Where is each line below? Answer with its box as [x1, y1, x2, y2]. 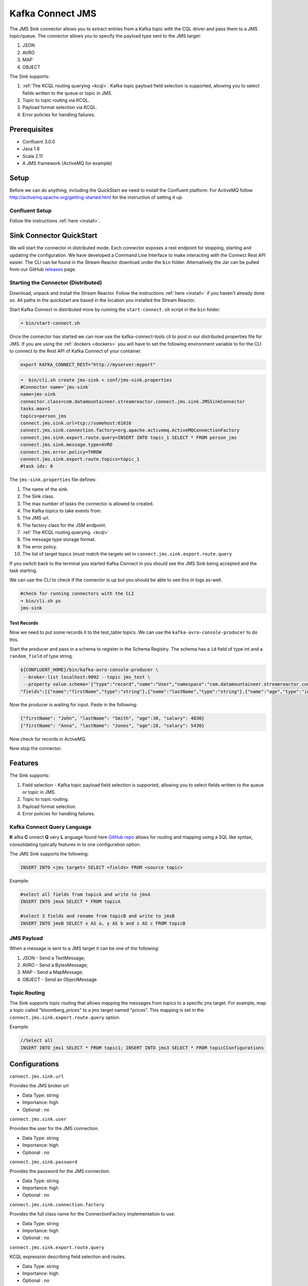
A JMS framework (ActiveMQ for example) [22, 160, 112, 166]
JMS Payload [9, 934, 43, 941]
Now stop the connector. [9, 745, 62, 752]
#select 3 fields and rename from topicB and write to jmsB [20, 913, 175, 919]
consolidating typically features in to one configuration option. [9, 841, 141, 847]
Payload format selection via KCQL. [22, 104, 98, 111]
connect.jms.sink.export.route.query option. [9, 1014, 121, 1021]
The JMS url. [22, 515, 50, 521]
